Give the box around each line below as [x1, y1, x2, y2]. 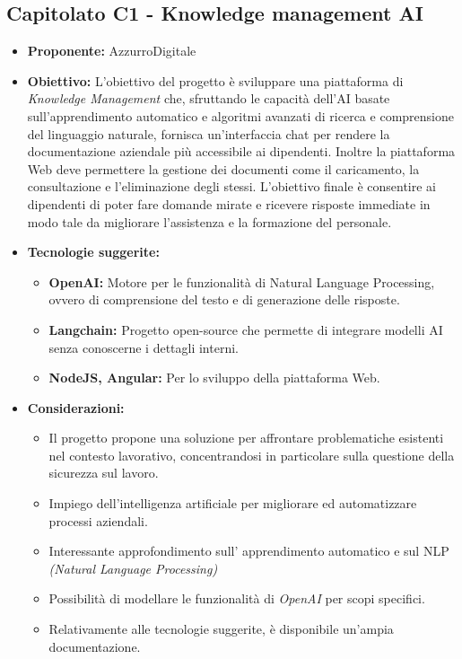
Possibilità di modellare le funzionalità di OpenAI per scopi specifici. [48, 589, 425, 608]
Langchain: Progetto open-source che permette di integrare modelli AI [48, 320, 443, 338]
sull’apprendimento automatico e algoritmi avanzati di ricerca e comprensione [27, 106, 454, 125]
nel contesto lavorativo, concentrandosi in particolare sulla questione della [48, 445, 455, 464]
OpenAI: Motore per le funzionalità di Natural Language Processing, [48, 272, 435, 291]
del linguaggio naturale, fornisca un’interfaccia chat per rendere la [27, 124, 390, 143]
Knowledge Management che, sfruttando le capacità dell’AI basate [27, 89, 390, 108]
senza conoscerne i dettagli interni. [48, 338, 239, 356]
